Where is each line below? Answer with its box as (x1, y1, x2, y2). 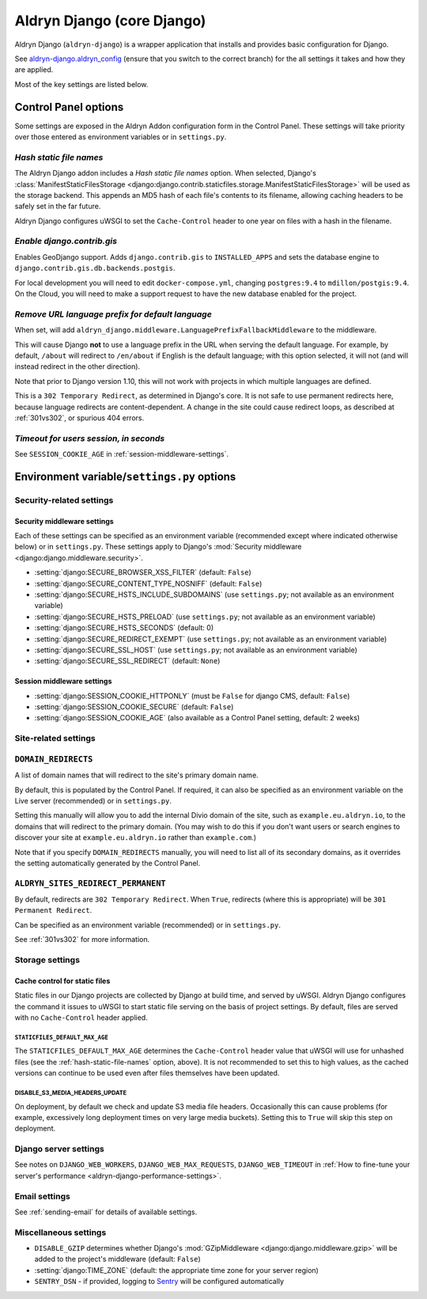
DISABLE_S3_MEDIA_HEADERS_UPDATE (14, 1088, 127, 1096)
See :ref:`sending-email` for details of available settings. (14, 1207, 198, 1217)
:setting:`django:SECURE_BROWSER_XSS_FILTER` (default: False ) (34, 568, 252, 577)
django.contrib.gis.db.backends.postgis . (14, 264, 176, 273)
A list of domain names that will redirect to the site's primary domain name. (14, 770, 259, 780)
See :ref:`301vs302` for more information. (14, 935, 150, 944)
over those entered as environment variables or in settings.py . (14, 132, 227, 142)
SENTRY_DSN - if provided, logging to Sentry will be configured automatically (34, 1277, 285, 1286)
